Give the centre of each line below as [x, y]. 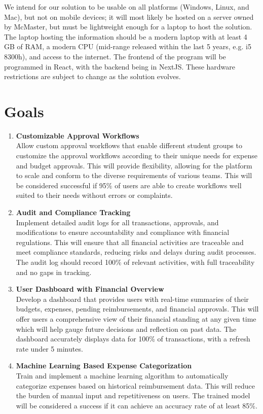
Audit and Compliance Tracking [73, 212]
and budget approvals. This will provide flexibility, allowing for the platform [134, 165]
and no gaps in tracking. [54, 272]
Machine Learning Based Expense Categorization [104, 366]
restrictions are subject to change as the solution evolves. [92, 76]
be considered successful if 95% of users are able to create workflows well [129, 185]
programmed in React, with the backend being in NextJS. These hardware [120, 66]
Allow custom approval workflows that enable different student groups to [129, 145]
